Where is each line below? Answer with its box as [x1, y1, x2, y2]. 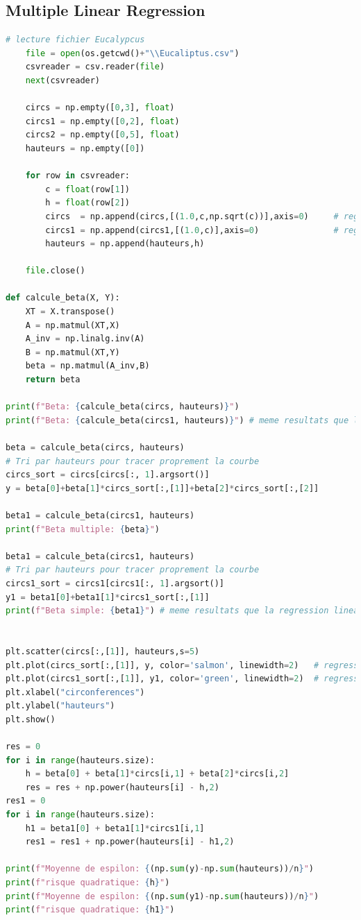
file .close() [25, 266, 85, 276]
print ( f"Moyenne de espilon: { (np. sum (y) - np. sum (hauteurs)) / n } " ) [6, 864, 314, 874]
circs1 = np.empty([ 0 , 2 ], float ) [25, 116, 180, 126]
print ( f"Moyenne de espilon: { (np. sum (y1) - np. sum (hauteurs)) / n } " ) [6, 891, 319, 901]
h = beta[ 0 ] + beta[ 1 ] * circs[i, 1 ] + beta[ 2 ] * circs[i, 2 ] [25, 769, 289, 779]
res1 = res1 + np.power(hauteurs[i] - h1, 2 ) [25, 837, 235, 847]
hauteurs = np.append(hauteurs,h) [45, 239, 205, 249]
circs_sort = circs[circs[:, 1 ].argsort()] [6, 470, 210, 480]
